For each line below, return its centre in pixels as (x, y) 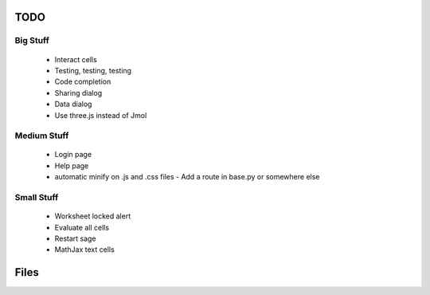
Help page (72, 165)
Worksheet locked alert (93, 216)
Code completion (83, 82)
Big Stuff (32, 41)
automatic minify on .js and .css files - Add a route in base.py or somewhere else (187, 177)
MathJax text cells (84, 250)
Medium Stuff (42, 136)
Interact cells (76, 59)
